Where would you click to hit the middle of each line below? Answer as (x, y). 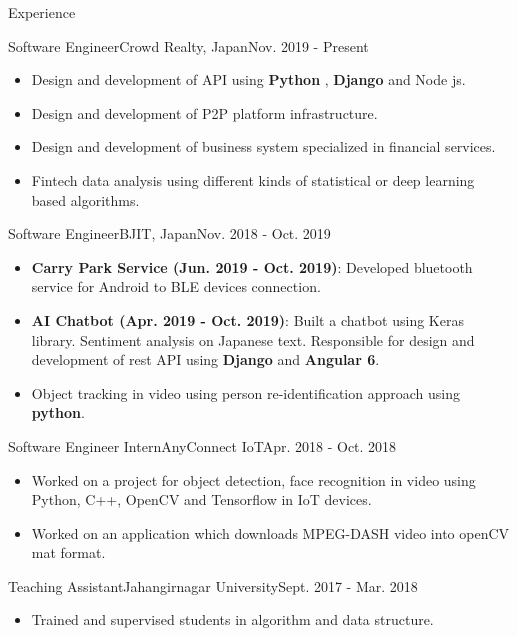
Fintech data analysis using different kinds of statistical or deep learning (253, 179)
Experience (42, 12)
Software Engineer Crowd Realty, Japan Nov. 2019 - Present (188, 45)
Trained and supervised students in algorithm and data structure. (232, 619)
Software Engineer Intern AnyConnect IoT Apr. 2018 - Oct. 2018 (202, 445)
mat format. (68, 552)
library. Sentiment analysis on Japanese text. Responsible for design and (253, 339)
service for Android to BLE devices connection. (176, 286)
